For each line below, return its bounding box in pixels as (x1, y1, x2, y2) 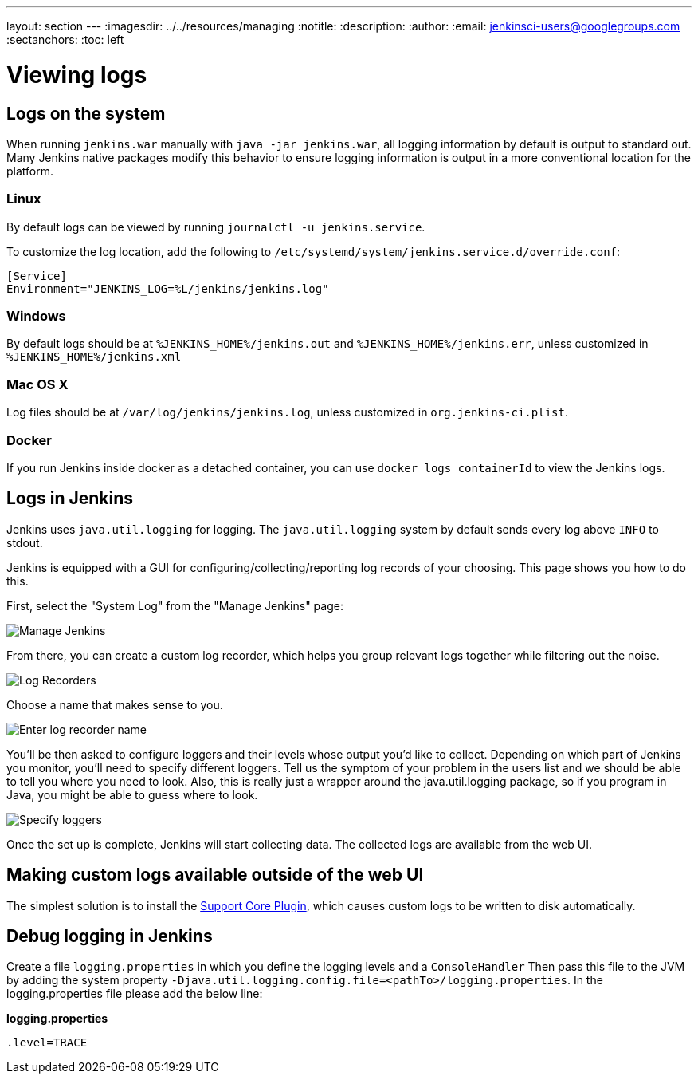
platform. (6, 164, 54, 178)
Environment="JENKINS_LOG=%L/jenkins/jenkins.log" (6, 282, 329, 295)
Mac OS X (6, 376, 69, 392)
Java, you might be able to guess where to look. (6, 787, 258, 802)
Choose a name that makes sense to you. (6, 697, 223, 711)
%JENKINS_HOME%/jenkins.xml (6, 350, 182, 364)
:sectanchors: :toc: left (6, 33, 124, 46)
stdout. (6, 535, 43, 550)
